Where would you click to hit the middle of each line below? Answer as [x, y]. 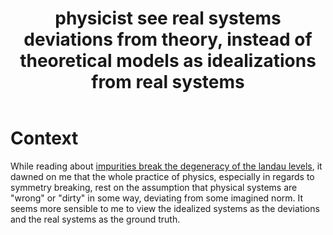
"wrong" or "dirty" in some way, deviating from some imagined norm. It [157, 198]
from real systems [168, 82]
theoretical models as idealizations [168, 61]
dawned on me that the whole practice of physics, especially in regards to [162, 176]
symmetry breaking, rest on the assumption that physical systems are [154, 187]
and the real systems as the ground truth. [95, 219]
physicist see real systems [168, 18]
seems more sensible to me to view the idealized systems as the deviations [165, 208]
